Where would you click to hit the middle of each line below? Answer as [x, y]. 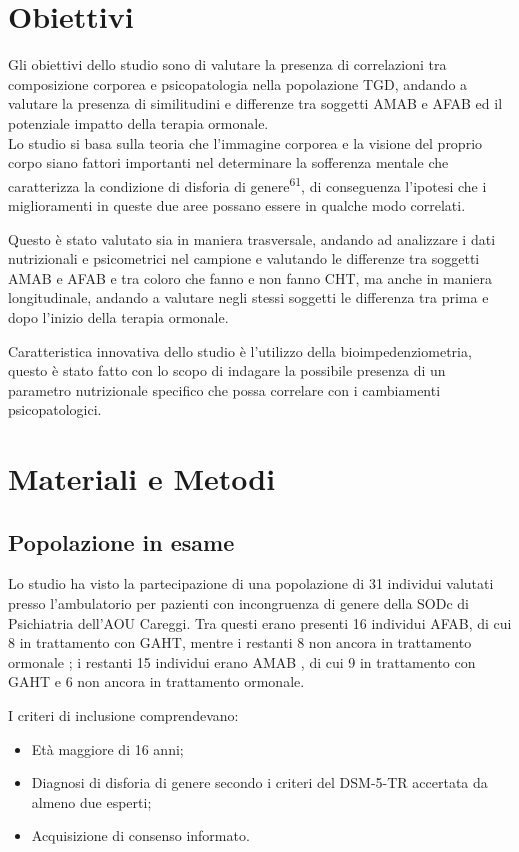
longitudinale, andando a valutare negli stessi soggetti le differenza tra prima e [248, 297]
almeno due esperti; [91, 801]
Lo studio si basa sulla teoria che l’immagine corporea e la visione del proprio [245, 142]
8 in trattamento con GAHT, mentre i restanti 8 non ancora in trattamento [240, 642]
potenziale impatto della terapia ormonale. [138, 122]
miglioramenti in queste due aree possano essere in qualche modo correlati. [237, 204]
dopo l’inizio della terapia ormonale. [118, 316]
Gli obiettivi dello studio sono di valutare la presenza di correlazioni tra [227, 64]
